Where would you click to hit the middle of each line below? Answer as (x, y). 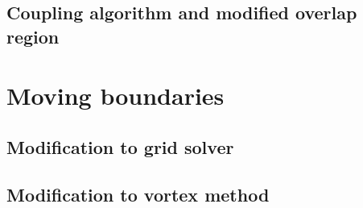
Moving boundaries (115, 96)
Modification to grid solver (120, 146)
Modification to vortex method (138, 194)
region (33, 36)
